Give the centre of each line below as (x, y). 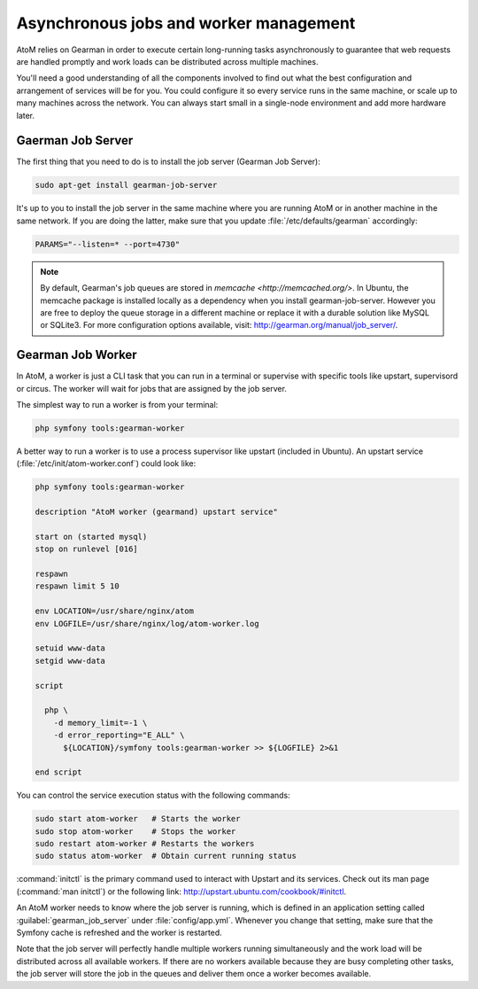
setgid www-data (70, 661)
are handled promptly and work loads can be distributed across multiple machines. (167, 61)
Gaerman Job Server (75, 140)
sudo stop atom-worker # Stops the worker (135, 831)
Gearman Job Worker (77, 355)
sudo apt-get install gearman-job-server (126, 185)
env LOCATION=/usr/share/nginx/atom (115, 611)
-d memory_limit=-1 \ (100, 723)
